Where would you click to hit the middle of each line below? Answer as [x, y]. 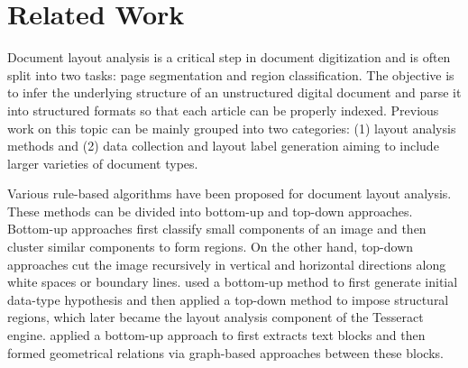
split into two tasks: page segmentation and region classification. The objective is [231, 74]
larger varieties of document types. [103, 163]
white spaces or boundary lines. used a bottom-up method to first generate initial [233, 282]
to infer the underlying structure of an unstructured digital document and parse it [234, 92]
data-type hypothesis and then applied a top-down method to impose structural [228, 299]
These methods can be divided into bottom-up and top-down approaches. [210, 211]
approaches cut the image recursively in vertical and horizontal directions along [227, 264]
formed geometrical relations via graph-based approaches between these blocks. [225, 352]
